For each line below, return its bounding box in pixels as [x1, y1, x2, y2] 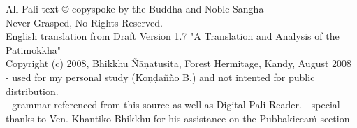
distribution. [6, 83, 59, 98]
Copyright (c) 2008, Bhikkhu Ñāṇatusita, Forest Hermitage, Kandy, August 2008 [6, 56, 352, 71]
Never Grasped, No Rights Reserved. [6, 15, 163, 29]
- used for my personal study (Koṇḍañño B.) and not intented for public [6, 69, 315, 84]
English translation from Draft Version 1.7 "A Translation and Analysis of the [6, 29, 340, 43]
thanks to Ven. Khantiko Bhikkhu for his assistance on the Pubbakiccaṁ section [6, 111, 350, 125]
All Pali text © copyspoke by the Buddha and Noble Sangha [6, 1, 264, 15]
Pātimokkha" [6, 42, 61, 57]
